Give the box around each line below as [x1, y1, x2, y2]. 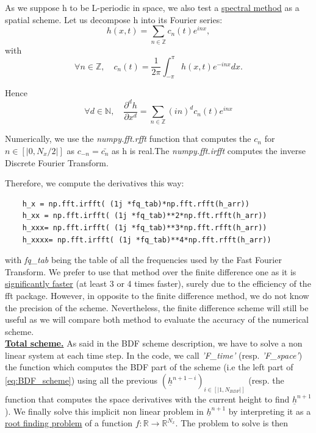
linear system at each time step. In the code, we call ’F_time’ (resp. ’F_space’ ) [5, 348, 303, 361]
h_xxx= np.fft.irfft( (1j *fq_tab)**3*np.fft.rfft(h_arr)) [22, 223, 267, 232]
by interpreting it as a [228, 404, 311, 417]
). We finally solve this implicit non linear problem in [5, 404, 204, 417]
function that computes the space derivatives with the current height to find [5, 392, 290, 405]
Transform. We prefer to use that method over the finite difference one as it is [5, 265, 296, 278]
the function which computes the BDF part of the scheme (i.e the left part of [5, 361, 293, 373]
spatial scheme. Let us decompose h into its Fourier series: [5, 13, 223, 26]
